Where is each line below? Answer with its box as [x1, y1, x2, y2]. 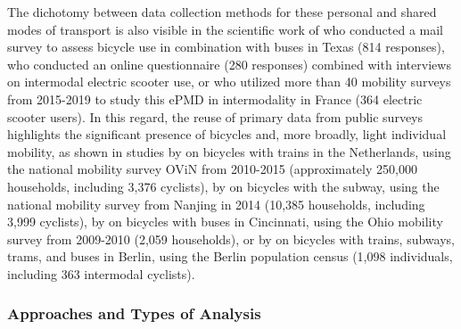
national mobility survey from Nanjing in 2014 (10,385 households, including [7, 194, 425, 213]
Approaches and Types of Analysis [7, 302, 261, 325]
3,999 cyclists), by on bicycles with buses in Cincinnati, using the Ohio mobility [7, 212, 443, 231]
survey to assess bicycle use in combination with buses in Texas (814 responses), [7, 37, 445, 56]
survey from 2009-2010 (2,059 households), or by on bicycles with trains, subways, [7, 229, 455, 248]
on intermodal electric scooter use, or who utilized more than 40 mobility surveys [7, 72, 451, 91]
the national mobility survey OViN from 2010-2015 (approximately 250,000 [7, 160, 417, 178]
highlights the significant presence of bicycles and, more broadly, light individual [7, 125, 447, 144]
